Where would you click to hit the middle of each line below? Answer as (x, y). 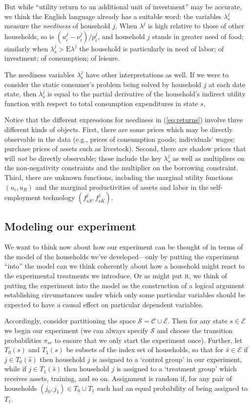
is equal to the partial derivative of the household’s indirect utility (147, 94)
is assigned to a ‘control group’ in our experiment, (167, 359)
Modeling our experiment (70, 226)
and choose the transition (195, 330)
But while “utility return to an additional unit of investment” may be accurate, (123, 6)
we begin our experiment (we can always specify (76, 330)
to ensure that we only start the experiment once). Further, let (148, 340)
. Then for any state (198, 321)
